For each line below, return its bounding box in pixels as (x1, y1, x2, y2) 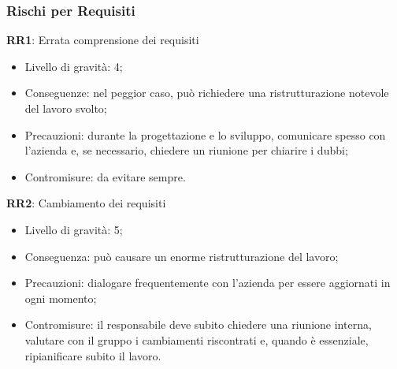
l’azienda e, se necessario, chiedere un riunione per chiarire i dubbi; (24, 142, 348, 158)
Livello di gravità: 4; (24, 58, 123, 74)
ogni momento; (24, 289, 97, 306)
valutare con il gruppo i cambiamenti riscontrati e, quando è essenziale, (24, 331, 369, 348)
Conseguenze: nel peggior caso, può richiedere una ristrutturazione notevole (24, 84, 389, 101)
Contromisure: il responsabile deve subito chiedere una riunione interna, (24, 316, 372, 333)
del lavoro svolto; (24, 100, 107, 116)
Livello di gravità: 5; (24, 221, 123, 237)
